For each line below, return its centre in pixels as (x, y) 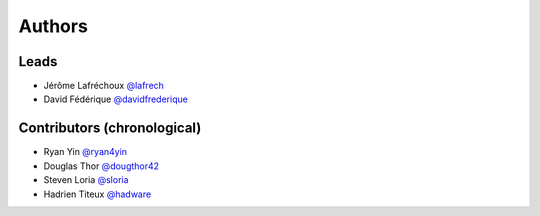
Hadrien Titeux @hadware (97, 194)
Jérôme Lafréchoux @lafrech (104, 86)
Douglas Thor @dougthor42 (101, 166)
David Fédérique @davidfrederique (116, 99)
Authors (53, 26)
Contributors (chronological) (110, 128)
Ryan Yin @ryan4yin (85, 152)
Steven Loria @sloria (86, 180)
